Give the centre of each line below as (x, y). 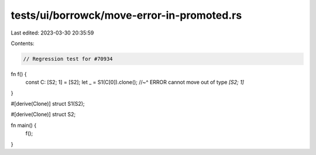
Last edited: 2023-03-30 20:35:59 (52, 33)
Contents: (23, 43)
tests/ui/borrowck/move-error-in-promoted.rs (126, 15)
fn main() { (24, 125)
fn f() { (19, 74)
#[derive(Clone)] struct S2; (43, 115)
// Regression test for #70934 (68, 59)
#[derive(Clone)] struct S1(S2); (48, 104)
